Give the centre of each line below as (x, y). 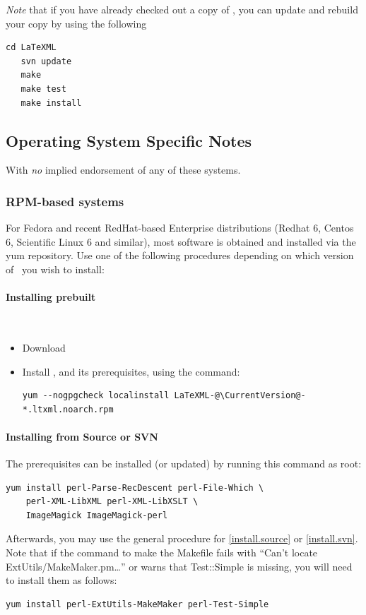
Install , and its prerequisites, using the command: (131, 371)
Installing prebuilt (51, 297)
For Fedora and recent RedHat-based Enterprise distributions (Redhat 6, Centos (180, 228)
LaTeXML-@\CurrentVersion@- (240, 396)
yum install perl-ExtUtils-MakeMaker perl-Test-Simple (137, 604)
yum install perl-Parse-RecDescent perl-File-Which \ (135, 488)
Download (44, 347)
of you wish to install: (55, 269)
